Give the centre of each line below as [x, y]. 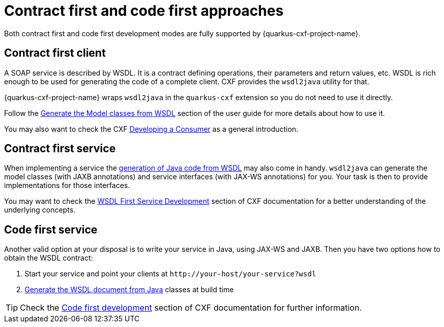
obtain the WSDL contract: [49, 258]
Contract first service [60, 149]
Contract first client [55, 53]
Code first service [51, 229]
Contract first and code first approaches [144, 11]
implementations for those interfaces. [67, 185]
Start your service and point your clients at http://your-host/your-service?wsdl [170, 274]
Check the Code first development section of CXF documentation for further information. [191, 308]
